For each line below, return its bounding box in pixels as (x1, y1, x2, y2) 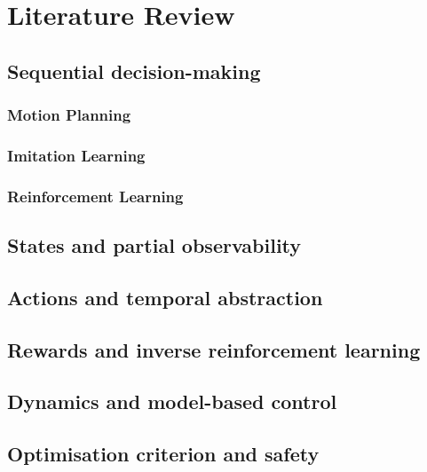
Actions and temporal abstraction (7, 283, 323, 311)
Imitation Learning (7, 144, 146, 166)
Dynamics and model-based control (7, 388, 337, 415)
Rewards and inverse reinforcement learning (7, 335, 421, 363)
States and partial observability (7, 232, 302, 259)
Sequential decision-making (7, 57, 261, 84)
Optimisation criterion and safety (7, 440, 320, 468)
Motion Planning (7, 104, 131, 126)
